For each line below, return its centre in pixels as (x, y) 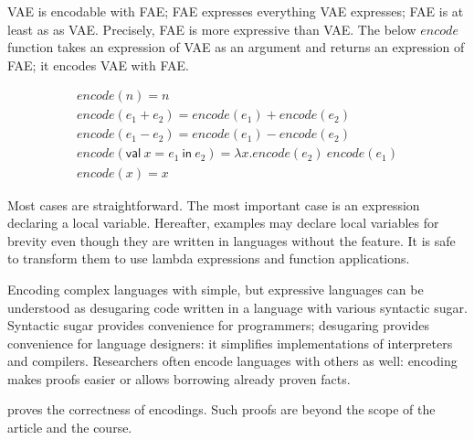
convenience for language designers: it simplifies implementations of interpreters (230, 343)
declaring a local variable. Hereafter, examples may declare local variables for (223, 223)
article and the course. (70, 428)
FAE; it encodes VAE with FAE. (99, 64)
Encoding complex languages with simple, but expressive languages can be (216, 289)
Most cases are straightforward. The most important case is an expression (214, 204)
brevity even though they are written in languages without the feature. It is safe (232, 240)
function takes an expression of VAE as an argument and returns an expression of (236, 47)
